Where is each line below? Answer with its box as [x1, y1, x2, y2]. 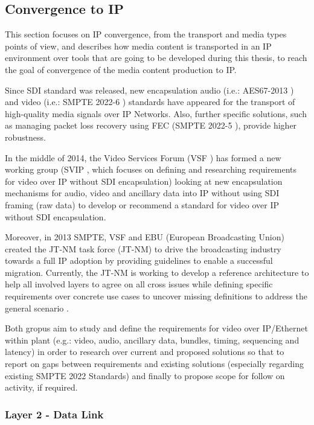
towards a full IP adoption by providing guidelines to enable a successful [5, 254, 273, 267]
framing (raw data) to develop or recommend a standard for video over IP [5, 198, 279, 211]
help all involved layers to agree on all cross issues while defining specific [5, 278, 273, 290]
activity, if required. [5, 381, 78, 394]
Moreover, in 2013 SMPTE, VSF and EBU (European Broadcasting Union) [5, 231, 284, 243]
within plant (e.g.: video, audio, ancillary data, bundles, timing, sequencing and [5, 333, 300, 346]
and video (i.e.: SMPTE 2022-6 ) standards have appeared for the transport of [5, 95, 295, 108]
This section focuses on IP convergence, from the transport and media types [5, 28, 287, 40]
